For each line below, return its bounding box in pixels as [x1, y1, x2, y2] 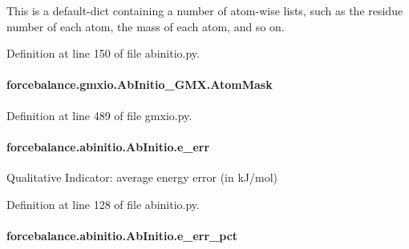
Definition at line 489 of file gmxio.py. [6, 106, 192, 123]
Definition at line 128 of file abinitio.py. [6, 195, 200, 212]
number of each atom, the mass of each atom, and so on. [6, 18, 285, 34]
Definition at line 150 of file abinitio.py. [6, 45, 200, 62]
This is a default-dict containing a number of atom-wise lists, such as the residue [6, 2, 403, 18]
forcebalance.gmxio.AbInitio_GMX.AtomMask [6, 76, 273, 93]
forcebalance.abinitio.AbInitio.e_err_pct [6, 227, 238, 243]
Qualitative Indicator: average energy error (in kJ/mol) [6, 168, 278, 185]
